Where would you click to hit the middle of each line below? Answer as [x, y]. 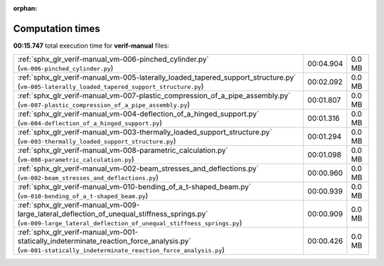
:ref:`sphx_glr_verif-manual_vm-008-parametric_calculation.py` [123, 151]
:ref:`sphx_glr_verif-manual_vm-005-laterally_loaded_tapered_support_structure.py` [157, 78]
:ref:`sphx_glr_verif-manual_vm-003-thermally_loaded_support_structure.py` [145, 132]
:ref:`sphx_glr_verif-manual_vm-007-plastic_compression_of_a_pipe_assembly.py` [154, 96]
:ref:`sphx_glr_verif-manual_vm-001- [78, 233]
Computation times [57, 28]
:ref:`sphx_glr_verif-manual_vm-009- [79, 205]
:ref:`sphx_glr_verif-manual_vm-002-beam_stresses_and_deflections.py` [138, 169]
